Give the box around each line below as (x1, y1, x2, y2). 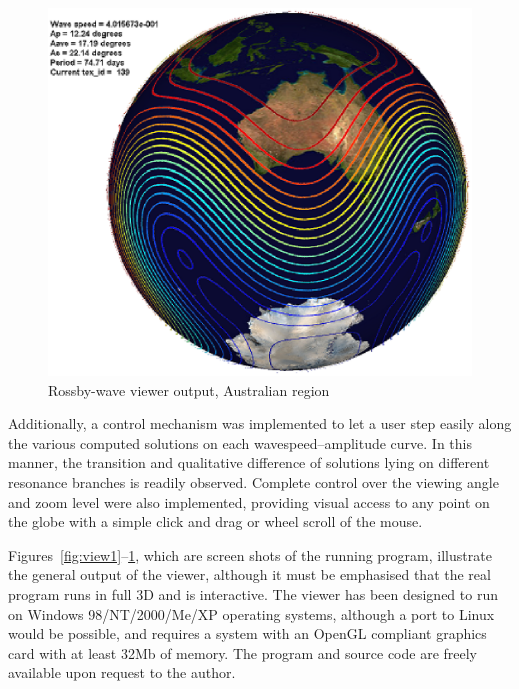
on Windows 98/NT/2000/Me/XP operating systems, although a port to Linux (8, 603, 495, 624)
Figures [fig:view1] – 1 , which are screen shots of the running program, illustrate (8, 544, 492, 565)
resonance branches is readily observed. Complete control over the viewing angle (8, 472, 499, 493)
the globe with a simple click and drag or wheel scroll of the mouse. (8, 511, 423, 532)
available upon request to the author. (8, 662, 236, 683)
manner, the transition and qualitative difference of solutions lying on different (8, 452, 490, 473)
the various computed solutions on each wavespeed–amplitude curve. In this (8, 432, 473, 453)
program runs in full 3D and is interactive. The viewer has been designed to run (8, 584, 498, 605)
